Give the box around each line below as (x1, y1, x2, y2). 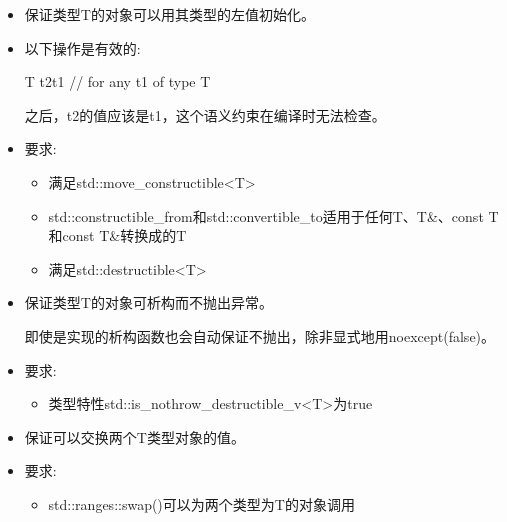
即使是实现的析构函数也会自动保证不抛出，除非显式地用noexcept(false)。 (24, 325, 496, 346)
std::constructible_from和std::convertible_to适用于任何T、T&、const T (48, 205, 499, 226)
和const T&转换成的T (48, 225, 187, 246)
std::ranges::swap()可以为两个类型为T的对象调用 (48, 493, 355, 514)
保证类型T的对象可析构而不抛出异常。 (24, 292, 273, 313)
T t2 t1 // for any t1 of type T (24, 71, 211, 92)
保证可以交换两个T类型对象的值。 (24, 426, 245, 447)
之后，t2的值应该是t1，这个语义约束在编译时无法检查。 (24, 104, 386, 125)
